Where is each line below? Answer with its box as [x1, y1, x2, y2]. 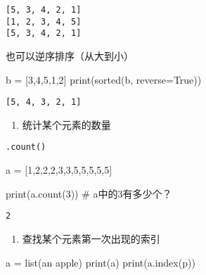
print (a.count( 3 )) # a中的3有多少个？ [6, 186, 172, 200]
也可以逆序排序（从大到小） [6, 48, 134, 63]
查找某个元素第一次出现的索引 [22, 231, 160, 245]
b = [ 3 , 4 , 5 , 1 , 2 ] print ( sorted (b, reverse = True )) [6, 72, 202, 87]
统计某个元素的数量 [22, 117, 111, 132]
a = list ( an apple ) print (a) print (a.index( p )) [6, 255, 195, 269]
